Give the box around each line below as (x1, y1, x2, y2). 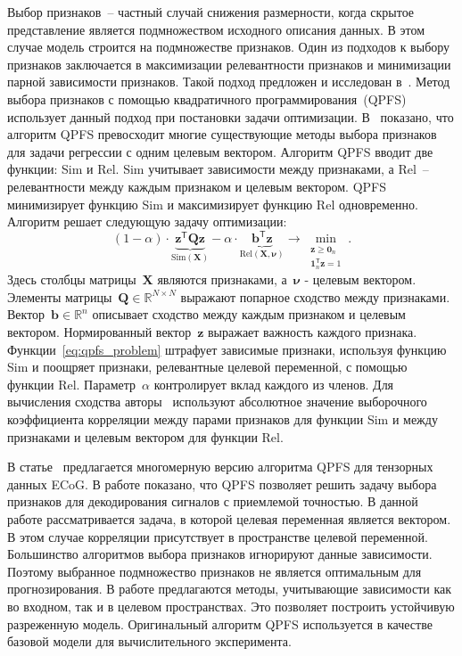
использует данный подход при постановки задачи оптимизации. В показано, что (7, 107, 454, 126)
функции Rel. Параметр (7, 374, 136, 393)
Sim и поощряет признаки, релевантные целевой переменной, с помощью (7, 357, 408, 376)
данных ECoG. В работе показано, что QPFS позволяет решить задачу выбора (7, 474, 437, 493)
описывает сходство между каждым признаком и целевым (92, 305, 406, 324)
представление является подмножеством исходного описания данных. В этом (7, 20, 425, 38)
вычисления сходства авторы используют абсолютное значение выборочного (7, 392, 427, 411)
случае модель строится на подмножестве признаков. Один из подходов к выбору (7, 37, 450, 56)
